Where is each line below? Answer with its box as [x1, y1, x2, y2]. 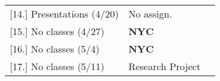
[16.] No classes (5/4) [10, 42, 100, 56]
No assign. [128, 7, 172, 21]
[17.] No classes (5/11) [10, 59, 105, 73]
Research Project [128, 59, 201, 73]
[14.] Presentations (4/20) [10, 7, 119, 21]
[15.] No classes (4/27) [10, 24, 105, 38]
